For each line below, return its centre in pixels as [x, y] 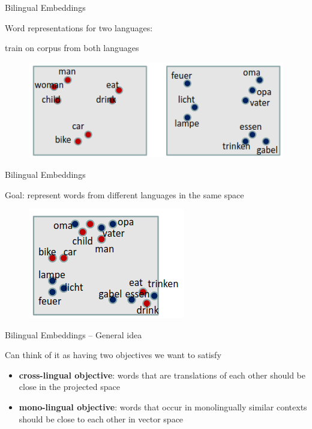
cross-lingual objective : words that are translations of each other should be [162, 375]
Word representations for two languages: [79, 27]
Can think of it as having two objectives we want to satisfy [113, 355]
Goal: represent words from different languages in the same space [124, 194]
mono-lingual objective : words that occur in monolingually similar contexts [163, 407]
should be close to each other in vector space [101, 418]
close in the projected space [69, 387]
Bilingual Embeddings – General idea [73, 334]
